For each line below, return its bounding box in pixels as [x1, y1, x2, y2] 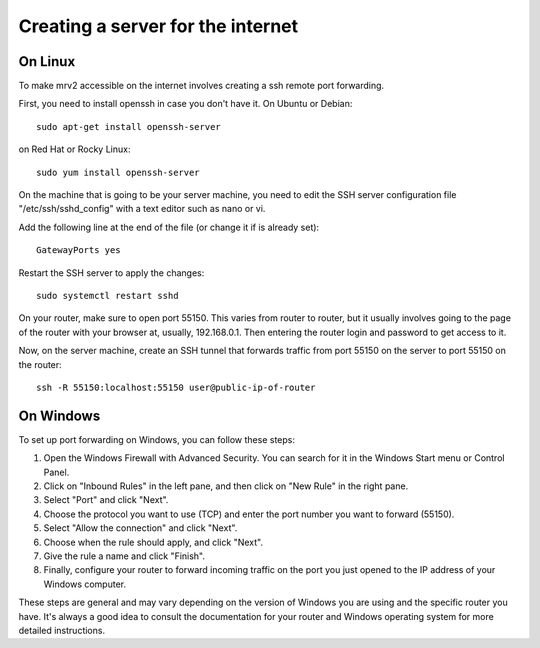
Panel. [43, 466, 70, 478]
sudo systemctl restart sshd [36, 290, 179, 301]
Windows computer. [43, 578, 127, 590]
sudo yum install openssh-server [36, 166, 200, 178]
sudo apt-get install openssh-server [36, 121, 222, 132]
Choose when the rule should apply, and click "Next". [43, 536, 264, 548]
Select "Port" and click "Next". [43, 494, 169, 506]
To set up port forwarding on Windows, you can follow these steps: [18, 433, 295, 445]
